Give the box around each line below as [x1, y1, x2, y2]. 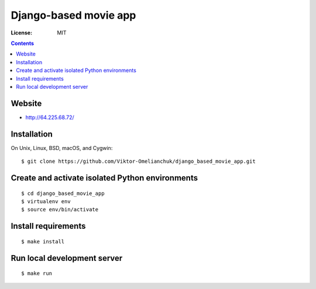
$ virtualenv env [21, 198, 71, 204]
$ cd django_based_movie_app [21, 190, 105, 197]
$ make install [21, 238, 65, 245]
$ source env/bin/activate [21, 206, 99, 213]
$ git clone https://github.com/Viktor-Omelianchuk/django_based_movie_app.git [21, 158, 256, 165]
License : [11, 29, 32, 36]
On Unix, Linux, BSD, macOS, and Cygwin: [11, 144, 113, 151]
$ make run [21, 270, 53, 277]
